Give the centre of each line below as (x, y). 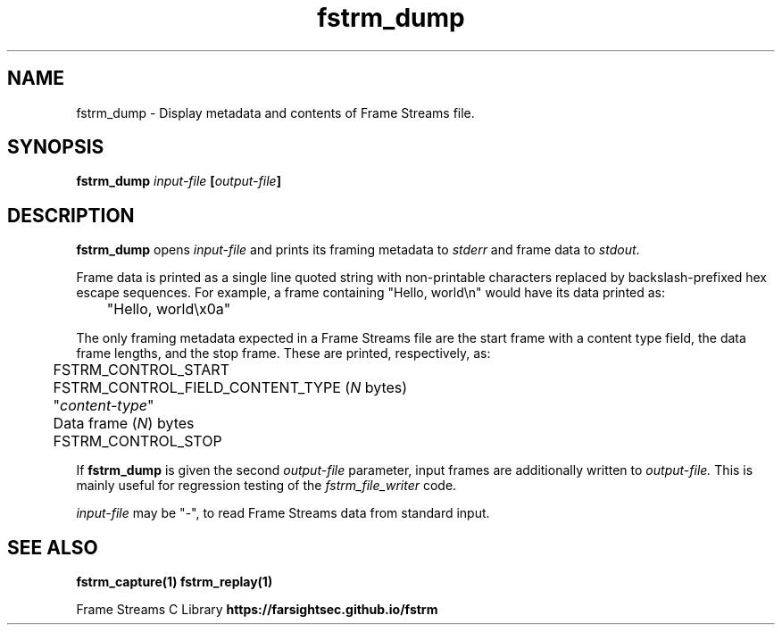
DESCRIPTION (71, 215)
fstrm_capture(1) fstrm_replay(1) (175, 582)
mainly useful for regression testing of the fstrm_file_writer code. (266, 486)
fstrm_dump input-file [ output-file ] (179, 181)
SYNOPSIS (56, 147)
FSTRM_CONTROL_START (141, 370)
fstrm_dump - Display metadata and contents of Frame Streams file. (275, 112)
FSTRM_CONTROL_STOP (137, 441)
